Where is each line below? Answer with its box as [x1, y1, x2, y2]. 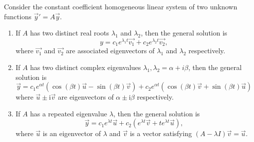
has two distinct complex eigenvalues [30, 62, 141, 72]
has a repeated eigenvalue [30, 108, 108, 118]
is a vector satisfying [130, 128, 192, 139]
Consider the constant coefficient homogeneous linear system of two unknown [4, 1, 237, 11]
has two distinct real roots [30, 28, 109, 38]
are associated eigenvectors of [66, 45, 155, 56]
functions [4, 11, 32, 21]
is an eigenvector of [42, 128, 101, 139]
